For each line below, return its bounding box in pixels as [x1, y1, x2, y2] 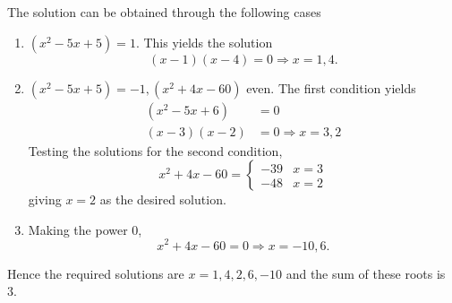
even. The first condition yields [246, 78, 416, 97]
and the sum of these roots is [286, 264, 446, 282]
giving [28, 190, 62, 209]
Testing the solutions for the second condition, [28, 141, 283, 160]
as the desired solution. [99, 190, 226, 209]
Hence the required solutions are [7, 264, 184, 282]
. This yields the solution [135, 32, 273, 51]
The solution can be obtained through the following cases [7, 3, 321, 21]
